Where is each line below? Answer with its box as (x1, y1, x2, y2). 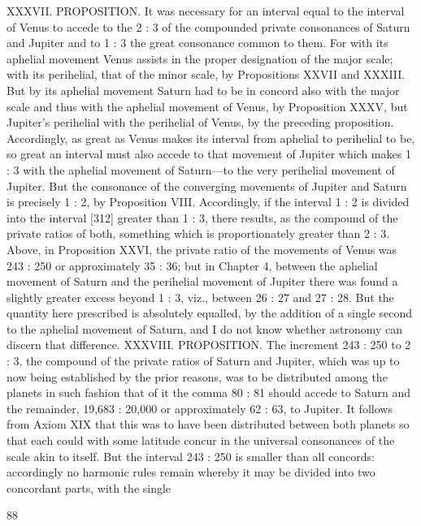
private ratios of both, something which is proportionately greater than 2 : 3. (7, 225, 390, 242)
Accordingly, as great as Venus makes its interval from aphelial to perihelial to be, (7, 129, 415, 146)
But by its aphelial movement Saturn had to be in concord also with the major (7, 81, 400, 98)
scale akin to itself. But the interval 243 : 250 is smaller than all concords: (7, 447, 375, 464)
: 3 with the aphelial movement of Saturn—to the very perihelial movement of (7, 161, 395, 178)
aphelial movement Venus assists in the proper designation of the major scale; (7, 50, 393, 67)
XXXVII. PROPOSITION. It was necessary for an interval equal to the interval (7, 2, 405, 19)
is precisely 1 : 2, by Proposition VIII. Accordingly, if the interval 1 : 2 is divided (7, 193, 410, 210)
